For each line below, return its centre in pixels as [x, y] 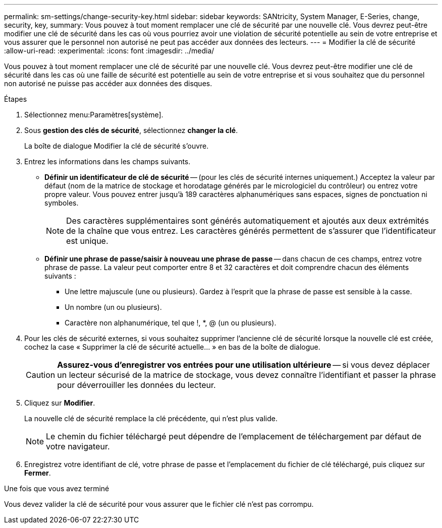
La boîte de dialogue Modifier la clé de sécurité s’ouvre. [117, 146]
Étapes [16, 99]
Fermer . [38, 473]
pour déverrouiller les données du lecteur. [136, 385]
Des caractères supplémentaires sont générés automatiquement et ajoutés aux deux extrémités [247, 221]
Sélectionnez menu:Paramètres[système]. [94, 115]
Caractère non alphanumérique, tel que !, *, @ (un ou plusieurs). [171, 323]
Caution [41, 375]
